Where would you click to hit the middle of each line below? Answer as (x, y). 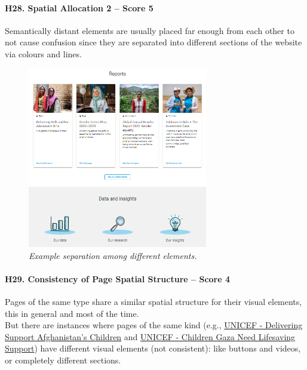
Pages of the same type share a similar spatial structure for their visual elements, (153, 301)
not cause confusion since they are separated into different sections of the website (153, 42)
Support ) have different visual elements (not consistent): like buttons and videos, (153, 348)
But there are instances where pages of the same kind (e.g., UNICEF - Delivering (154, 325)
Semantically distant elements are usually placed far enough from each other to (150, 30)
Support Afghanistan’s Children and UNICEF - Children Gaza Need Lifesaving (150, 336)
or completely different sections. (63, 360)
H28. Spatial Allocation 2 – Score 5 (79, 7)
